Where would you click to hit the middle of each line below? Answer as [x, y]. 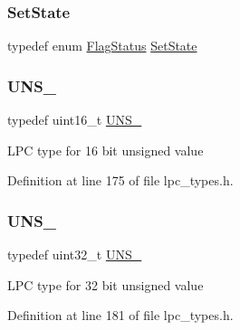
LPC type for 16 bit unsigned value [106, 150]
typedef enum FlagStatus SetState [102, 46]
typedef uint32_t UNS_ [75, 255]
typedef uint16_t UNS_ [75, 120]
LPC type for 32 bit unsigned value [106, 284]
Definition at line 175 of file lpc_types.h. [120, 180]
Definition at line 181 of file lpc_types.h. [120, 315]
